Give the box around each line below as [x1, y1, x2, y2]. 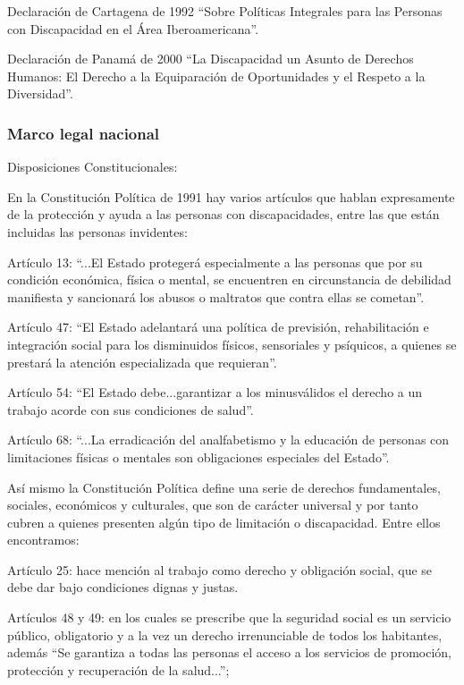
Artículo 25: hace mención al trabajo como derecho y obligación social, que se [7, 560, 433, 579]
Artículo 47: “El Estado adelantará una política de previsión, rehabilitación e [7, 317, 429, 336]
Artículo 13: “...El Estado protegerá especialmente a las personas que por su [7, 252, 423, 271]
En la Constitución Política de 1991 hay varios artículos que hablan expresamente [7, 187, 455, 206]
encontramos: [7, 530, 80, 549]
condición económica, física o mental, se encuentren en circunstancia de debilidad [7, 270, 451, 289]
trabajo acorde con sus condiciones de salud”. [7, 400, 254, 419]
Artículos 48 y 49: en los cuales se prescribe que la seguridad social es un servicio [7, 608, 451, 627]
